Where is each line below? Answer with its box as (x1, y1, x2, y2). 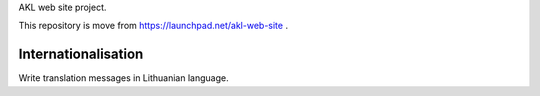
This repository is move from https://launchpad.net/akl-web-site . (18, 20, 289, 32)
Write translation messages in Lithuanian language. (18, 72, 229, 84)
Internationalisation (18, 46, 144, 63)
